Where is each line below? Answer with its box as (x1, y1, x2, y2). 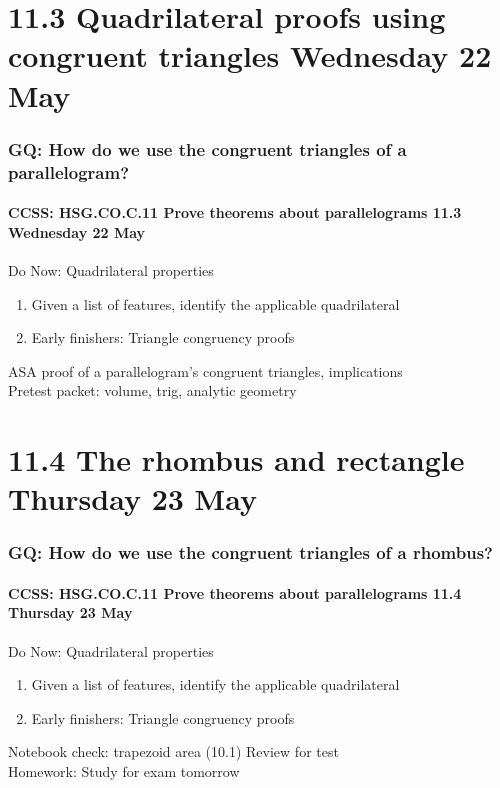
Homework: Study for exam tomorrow (8, 761, 240, 782)
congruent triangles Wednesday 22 (8, 35, 492, 76)
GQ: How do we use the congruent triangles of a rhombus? (8, 540, 493, 565)
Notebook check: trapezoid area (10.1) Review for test (8, 741, 339, 762)
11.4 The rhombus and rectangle (8, 439, 465, 480)
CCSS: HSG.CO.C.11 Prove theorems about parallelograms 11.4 (8, 582, 462, 603)
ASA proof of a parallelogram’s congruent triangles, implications (8, 360, 403, 381)
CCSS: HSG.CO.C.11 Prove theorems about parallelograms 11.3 (8, 202, 462, 223)
